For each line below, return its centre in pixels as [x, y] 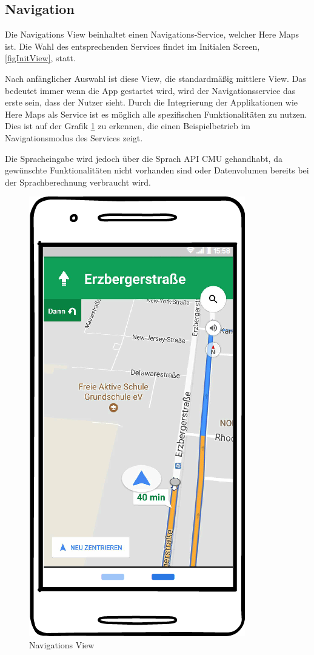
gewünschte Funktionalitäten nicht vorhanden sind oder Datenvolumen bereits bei [157, 170]
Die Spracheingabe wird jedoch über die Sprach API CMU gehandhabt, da [144, 158]
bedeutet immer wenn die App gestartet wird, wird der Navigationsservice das [150, 90]
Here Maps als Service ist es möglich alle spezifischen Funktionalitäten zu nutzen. [156, 114]
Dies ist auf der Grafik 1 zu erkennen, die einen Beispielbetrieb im [128, 126]
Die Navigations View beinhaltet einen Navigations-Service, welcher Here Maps [152, 34]
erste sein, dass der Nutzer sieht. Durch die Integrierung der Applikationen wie [152, 102]
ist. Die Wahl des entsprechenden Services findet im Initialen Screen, [132, 46]
